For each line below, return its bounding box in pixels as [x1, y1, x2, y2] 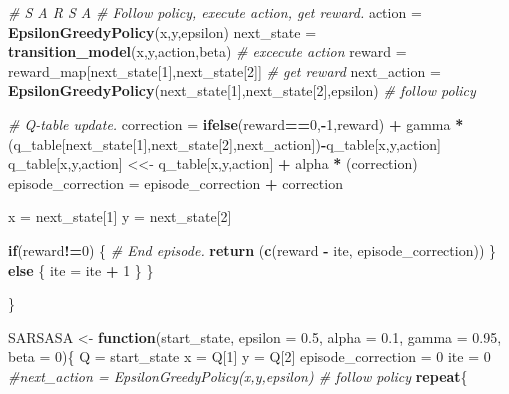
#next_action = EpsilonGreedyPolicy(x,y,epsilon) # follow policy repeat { [8, 365, 468, 386]
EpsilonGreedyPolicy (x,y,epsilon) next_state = [8, 21, 317, 42]
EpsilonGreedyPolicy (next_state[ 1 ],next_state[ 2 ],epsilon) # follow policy [8, 80, 476, 101]
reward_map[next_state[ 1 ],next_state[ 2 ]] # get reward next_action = [8, 60, 441, 81]
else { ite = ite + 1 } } [8, 259, 154, 280]
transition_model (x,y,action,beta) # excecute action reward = [8, 41, 407, 62]
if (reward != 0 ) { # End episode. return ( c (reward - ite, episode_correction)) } [8, 239, 496, 260]
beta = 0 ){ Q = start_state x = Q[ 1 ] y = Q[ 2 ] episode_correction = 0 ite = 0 [8, 346, 491, 367]
